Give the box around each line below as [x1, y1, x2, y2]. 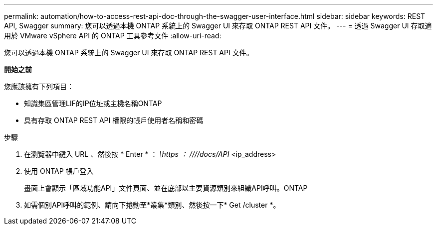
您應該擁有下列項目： [4, 82, 74, 91]
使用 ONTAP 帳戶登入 [24, 167, 94, 175]
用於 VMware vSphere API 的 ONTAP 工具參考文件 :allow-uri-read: [4, 31, 221, 40]
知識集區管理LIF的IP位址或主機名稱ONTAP [24, 99, 162, 108]
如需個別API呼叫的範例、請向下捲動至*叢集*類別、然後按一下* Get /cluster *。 [24, 201, 280, 209]
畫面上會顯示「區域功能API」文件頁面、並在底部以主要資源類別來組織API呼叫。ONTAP [24, 184, 308, 192]
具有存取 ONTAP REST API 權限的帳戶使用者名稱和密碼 [24, 116, 204, 124]
